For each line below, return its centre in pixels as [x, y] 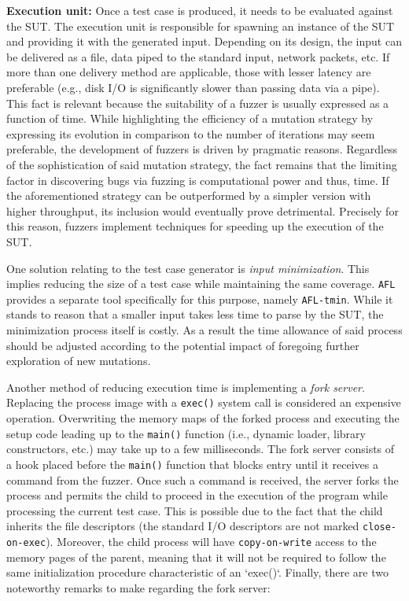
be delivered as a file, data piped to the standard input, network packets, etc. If [198, 56]
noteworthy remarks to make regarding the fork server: [138, 587]
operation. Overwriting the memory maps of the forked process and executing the [203, 418]
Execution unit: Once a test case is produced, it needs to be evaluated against [200, 10]
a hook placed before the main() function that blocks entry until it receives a [192, 464]
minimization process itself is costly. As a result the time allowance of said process [204, 330]
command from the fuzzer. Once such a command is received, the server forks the [203, 479]
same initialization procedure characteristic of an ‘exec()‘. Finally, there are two [197, 572]
